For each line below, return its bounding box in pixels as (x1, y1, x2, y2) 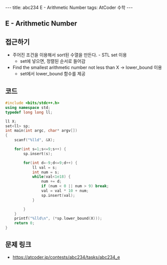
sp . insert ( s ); (23, 151, 53, 156)
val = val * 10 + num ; (41, 188, 89, 194)
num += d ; (41, 179, 62, 184)
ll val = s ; (32, 165, 57, 170)
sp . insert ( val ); (41, 193, 75, 198)
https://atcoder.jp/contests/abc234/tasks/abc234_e (12, 254, 120, 260)
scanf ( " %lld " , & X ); (14, 138, 55, 143)
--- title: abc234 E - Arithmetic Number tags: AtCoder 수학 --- (5, 5, 133, 11)
